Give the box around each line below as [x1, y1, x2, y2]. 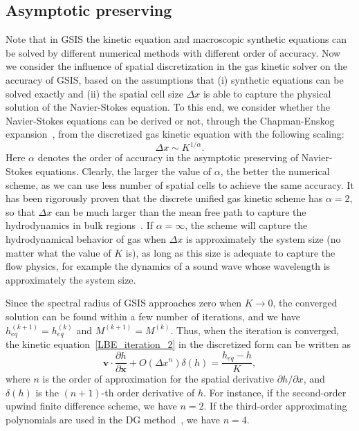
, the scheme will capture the [185, 218, 308, 232]
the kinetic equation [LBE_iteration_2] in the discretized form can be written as [6, 337, 351, 351]
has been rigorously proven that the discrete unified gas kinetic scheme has [6, 191, 323, 205]
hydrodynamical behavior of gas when [6, 232, 166, 246]
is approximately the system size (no [185, 232, 341, 246]
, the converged [273, 295, 338, 310]
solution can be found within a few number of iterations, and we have [6, 309, 301, 323]
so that [6, 204, 35, 219]
